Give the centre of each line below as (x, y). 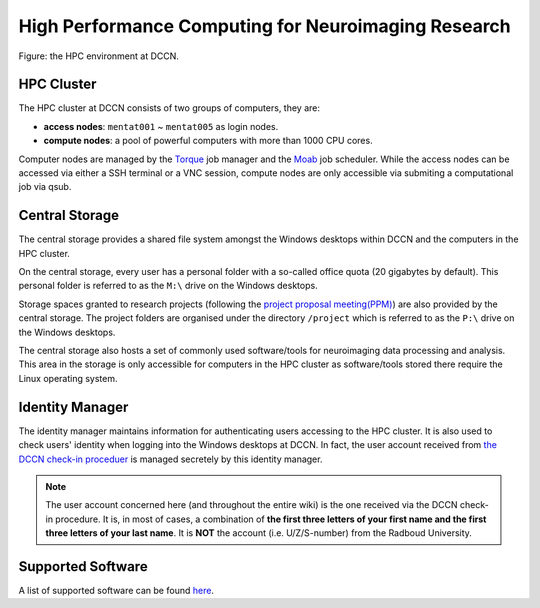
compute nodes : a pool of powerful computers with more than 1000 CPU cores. (208, 141)
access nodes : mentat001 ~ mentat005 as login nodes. (161, 126)
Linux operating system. (68, 378)
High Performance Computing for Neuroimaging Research (265, 26)
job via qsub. (45, 187)
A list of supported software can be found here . (116, 590)
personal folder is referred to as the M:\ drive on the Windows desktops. (168, 286)
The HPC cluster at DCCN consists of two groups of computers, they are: (169, 108)
